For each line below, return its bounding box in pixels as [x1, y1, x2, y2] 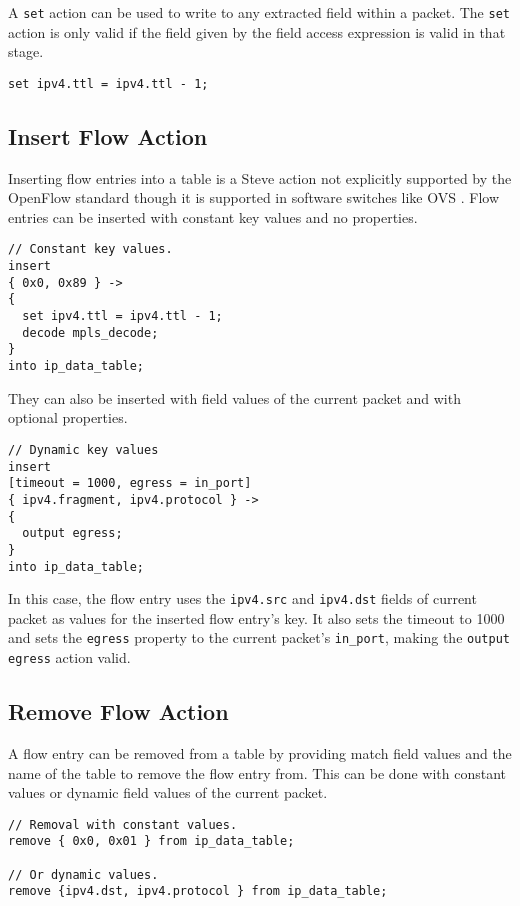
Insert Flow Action [8, 120, 208, 151]
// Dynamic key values [8, 442, 159, 457]
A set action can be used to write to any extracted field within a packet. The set [8, 2, 510, 22]
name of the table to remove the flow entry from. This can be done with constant [8, 762, 507, 783]
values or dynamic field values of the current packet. [8, 782, 328, 803]
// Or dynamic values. [8, 867, 159, 882]
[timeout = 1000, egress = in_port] [8, 476, 252, 491]
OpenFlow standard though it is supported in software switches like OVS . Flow [8, 187, 499, 208]
